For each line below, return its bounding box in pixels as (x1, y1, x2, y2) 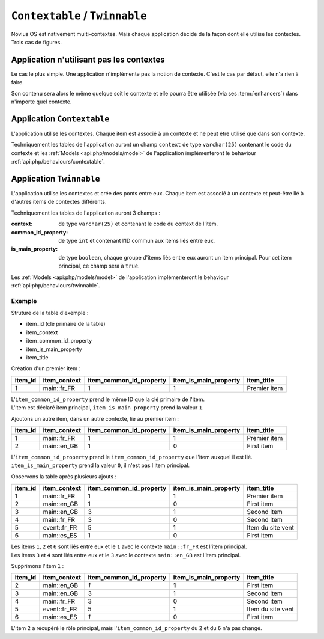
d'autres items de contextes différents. (11, 198, 107, 206)
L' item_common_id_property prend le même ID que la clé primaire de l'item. (11, 396, 205, 403)
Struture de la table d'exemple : (11, 310, 89, 317)
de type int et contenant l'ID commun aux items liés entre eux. (58, 237, 215, 244)
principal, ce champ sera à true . (58, 262, 140, 270)
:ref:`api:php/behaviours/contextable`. (11, 158, 105, 165)
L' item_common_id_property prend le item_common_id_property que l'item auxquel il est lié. (11, 453, 253, 460)
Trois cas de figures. (11, 38, 62, 46)
